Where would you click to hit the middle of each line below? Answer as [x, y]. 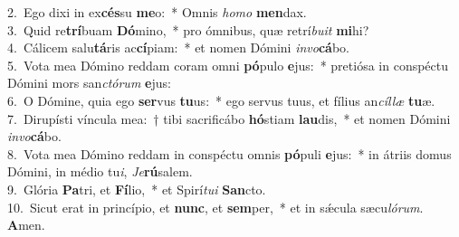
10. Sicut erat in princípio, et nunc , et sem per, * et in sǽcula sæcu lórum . [215, 207]
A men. [26, 225]
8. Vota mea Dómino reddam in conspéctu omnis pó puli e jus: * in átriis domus [229, 153]
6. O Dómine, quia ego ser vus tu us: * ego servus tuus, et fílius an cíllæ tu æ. [221, 100]
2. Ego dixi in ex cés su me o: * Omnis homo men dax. [157, 12]
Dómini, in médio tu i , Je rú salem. [100, 171]
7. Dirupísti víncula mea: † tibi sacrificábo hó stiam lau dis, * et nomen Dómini [229, 118]
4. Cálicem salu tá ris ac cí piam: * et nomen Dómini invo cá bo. [178, 47]
